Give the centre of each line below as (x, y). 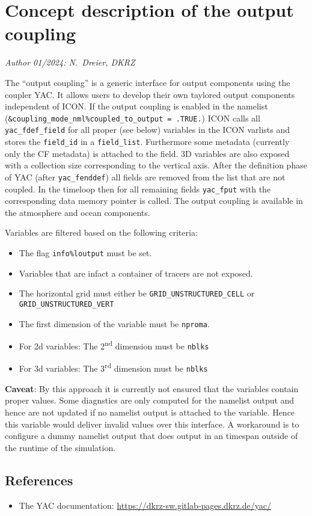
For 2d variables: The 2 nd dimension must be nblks (114, 345)
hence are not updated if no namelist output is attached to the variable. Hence (150, 412)
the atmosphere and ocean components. (78, 212)
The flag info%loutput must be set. (85, 252)
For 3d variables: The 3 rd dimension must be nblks (113, 367)
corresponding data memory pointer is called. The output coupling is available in (154, 201)
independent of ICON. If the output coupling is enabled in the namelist (136, 106)
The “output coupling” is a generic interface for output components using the (148, 82)
